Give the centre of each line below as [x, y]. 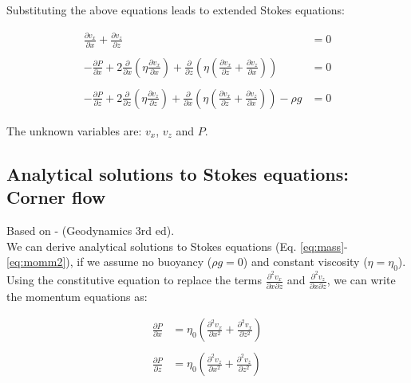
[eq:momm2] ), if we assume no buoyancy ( [109, 262]
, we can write [361, 280]
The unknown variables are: [74, 130]
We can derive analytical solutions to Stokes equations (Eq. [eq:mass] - [177, 246]
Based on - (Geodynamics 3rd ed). [91, 230]
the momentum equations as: [77, 296]
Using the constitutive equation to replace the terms [134, 280]
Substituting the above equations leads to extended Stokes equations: [176, 10]
